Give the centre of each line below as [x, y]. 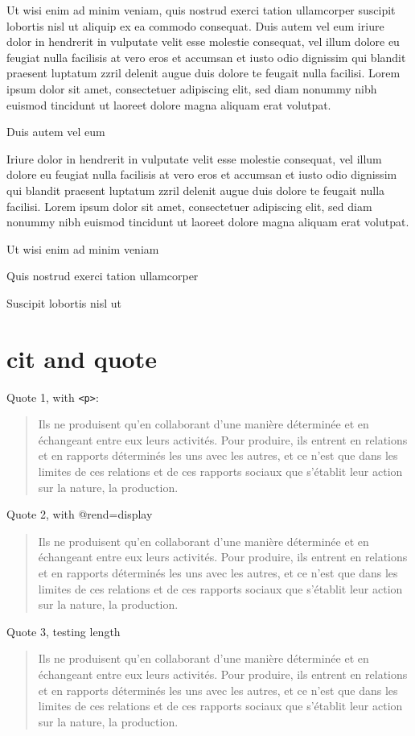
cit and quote [82, 358]
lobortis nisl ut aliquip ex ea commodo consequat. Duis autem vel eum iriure [195, 25]
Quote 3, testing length [64, 631]
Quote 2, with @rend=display [80, 514]
